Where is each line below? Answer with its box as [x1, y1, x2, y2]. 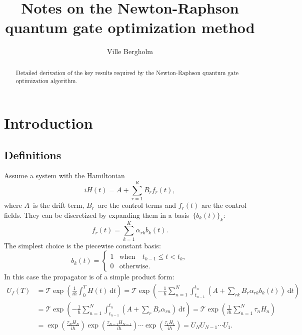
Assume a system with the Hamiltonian [4, 170, 125, 181]
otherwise [119, 263, 148, 270]
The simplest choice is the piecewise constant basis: [4, 240, 161, 250]
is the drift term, [32, 200, 84, 210]
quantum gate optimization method [5, 17, 255, 38]
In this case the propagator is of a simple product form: [4, 271, 174, 282]
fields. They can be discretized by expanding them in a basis [4, 209, 189, 220]
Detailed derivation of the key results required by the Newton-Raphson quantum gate [15, 68, 239, 77]
